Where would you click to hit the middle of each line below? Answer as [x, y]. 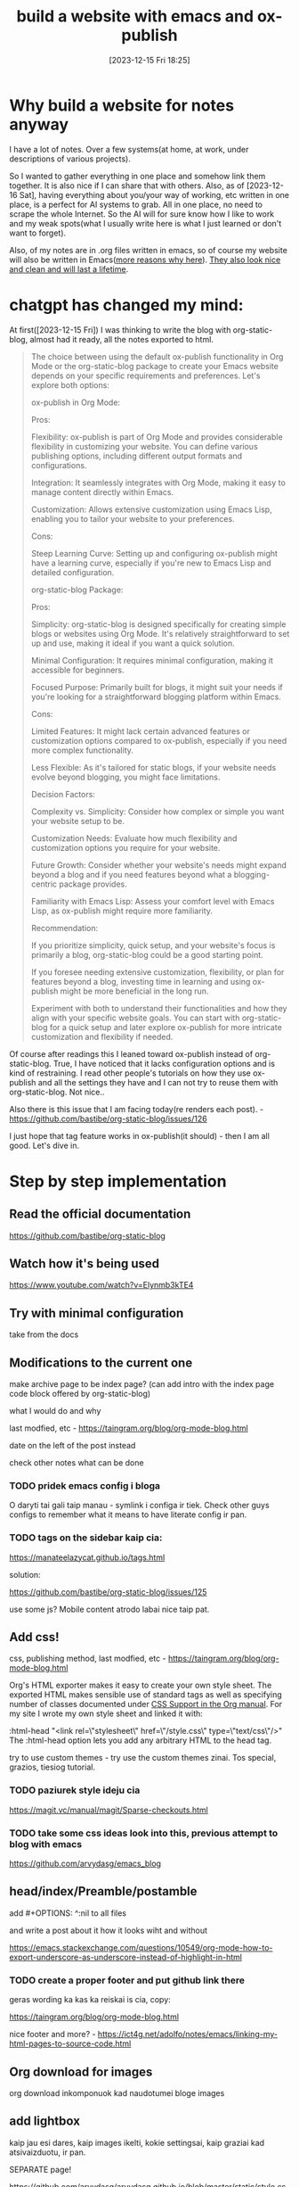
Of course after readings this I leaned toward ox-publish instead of [131, 1053]
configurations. [59, 465]
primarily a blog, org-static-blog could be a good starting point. [147, 954]
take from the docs [44, 1334]
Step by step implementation [118, 1181]
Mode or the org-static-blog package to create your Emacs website [154, 366]
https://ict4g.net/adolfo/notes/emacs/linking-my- [188, 2034]
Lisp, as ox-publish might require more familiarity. [122, 911]
